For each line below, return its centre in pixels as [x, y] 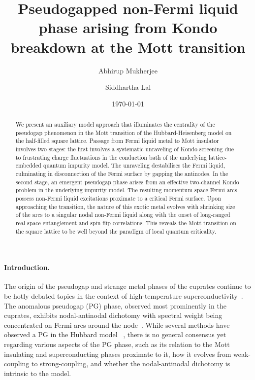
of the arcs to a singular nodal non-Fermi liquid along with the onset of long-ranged [123, 215]
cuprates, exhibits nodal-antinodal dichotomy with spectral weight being [113, 315]
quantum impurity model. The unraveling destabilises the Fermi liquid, [134, 165]
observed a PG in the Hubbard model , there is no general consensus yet [115, 334]
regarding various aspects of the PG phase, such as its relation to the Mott [117, 344]
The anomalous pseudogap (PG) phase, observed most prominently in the [115, 305]
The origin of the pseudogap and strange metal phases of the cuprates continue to [127, 286]
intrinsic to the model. [38, 373]
